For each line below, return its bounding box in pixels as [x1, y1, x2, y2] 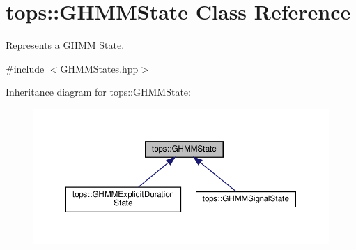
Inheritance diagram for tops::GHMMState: [6, 84, 191, 99]
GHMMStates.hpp [60, 61, 139, 75]
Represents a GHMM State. [6, 38, 125, 52]
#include [6, 61, 45, 75]
